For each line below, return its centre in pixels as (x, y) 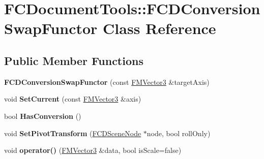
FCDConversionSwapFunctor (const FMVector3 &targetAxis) (107, 82)
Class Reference (159, 28)
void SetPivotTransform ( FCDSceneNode (73, 133)
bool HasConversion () (43, 116)
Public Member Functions (74, 60)
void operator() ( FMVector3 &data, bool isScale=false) (93, 150)
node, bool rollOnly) (179, 133)
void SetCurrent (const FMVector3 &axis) (73, 99)
